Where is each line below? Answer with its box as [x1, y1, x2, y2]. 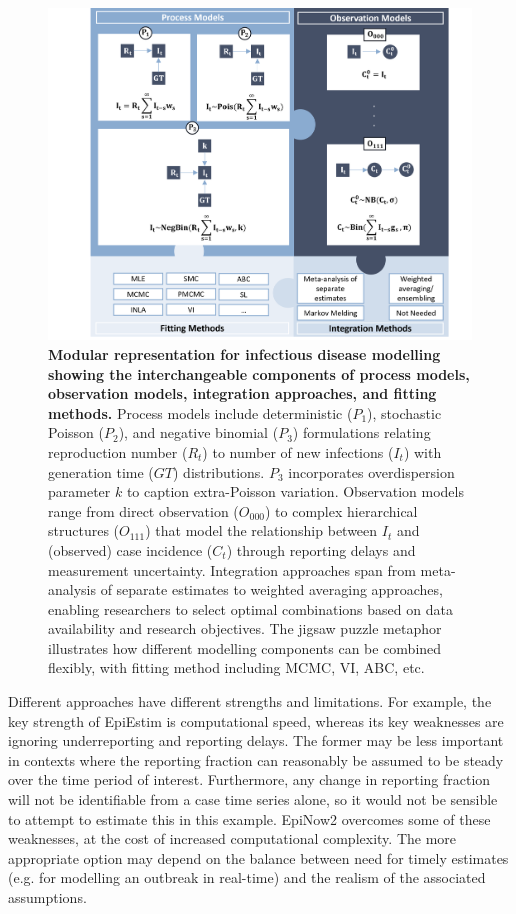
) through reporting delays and [226, 539, 416, 560]
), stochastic [367, 402, 442, 423]
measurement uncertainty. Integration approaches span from [48, 559, 416, 580]
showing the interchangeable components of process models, [48, 363, 470, 384]
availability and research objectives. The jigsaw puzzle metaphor [48, 618, 442, 639]
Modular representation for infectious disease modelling [48, 343, 441, 364]
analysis [48, 579, 96, 600]
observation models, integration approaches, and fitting [48, 383, 437, 404]
